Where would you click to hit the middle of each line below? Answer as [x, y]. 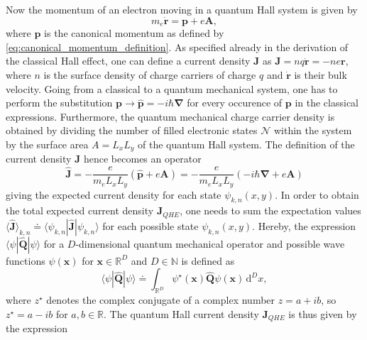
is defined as [208, 260]
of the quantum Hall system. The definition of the [246, 144]
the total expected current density [80, 210]
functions [26, 260]
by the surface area [47, 144]
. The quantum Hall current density [181, 313]
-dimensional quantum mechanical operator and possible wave [210, 243]
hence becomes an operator [142, 159]
